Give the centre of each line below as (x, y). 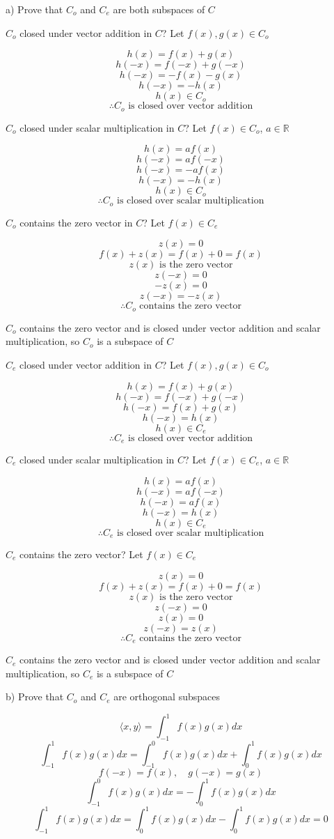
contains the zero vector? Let (81, 554)
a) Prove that (34, 9)
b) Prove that (35, 696)
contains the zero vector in (76, 222)
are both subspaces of (159, 9)
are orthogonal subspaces (167, 696)
